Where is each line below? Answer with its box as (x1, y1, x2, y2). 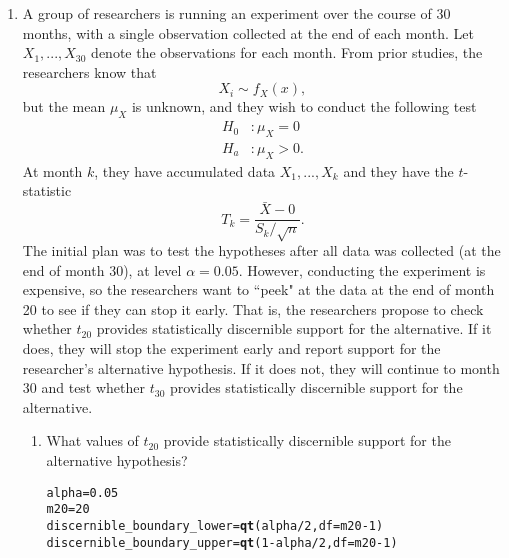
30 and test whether (22, 377, 146, 398)
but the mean (22, 96, 106, 117)
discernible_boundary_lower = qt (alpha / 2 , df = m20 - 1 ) (46, 518, 384, 533)
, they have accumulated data (94, 160, 276, 181)
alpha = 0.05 (46, 485, 119, 500)
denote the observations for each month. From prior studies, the (91, 42, 483, 63)
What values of (46, 430, 139, 451)
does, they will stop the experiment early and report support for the (22, 338, 441, 359)
